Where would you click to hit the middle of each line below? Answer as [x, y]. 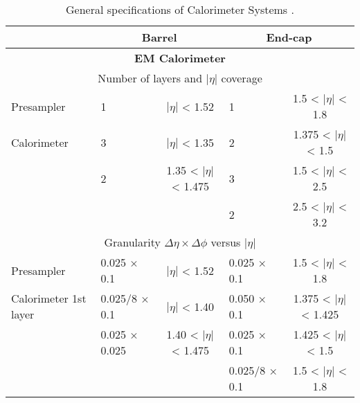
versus [226, 242]
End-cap [289, 37]
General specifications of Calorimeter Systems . [180, 9]
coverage [242, 78]
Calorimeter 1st [49, 298]
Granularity [132, 242]
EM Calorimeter [180, 58]
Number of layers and [150, 78]
